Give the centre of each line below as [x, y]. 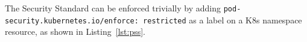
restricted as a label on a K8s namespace [223, 19]
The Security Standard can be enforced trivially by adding [113, 8]
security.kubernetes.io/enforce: [72, 21]
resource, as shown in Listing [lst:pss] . [75, 31]
